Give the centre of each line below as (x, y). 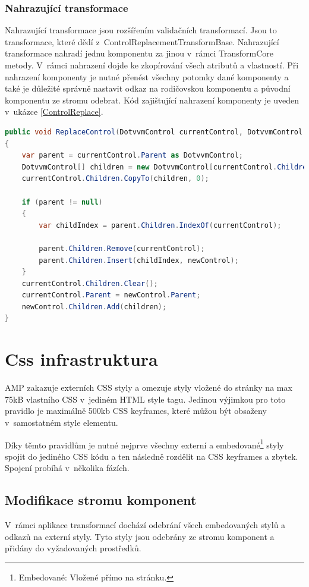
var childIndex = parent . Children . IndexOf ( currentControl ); (160, 225)
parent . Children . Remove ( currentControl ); (122, 248)
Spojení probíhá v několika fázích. (67, 468)
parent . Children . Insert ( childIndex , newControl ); (139, 260)
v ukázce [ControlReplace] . (54, 112)
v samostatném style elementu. (62, 422)
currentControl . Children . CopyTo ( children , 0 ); (115, 179)
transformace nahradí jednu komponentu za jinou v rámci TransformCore (139, 53)
